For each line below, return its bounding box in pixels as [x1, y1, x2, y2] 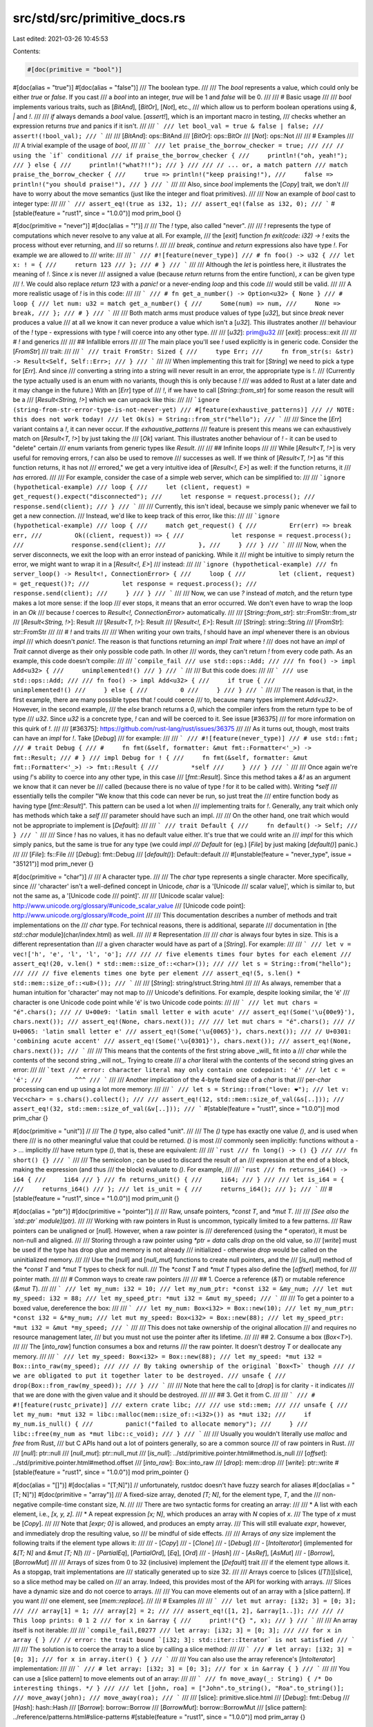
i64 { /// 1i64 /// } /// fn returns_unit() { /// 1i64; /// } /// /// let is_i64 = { [12, 1175, 345, 1183]
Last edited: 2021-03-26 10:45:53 [12, 35, 108, 43]
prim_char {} [12, 1114, 48, 1123]
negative [12, 1500, 38, 1509]
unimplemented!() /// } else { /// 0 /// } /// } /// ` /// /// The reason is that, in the [12, 686, 353, 694]
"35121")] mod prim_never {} [12, 860, 94, 868]
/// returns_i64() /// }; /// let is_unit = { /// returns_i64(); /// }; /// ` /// [12, 1185, 327, 1193]
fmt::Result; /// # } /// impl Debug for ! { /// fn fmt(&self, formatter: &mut [12, 754, 308, 761]
